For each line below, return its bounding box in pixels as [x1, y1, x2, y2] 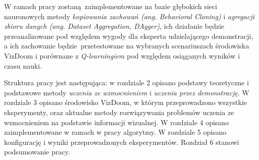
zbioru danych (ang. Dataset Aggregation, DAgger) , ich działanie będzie [4, 21, 225, 31]
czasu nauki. [4, 60, 42, 71]
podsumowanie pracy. [4, 146, 70, 157]
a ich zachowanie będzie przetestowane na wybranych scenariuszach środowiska [4, 40, 249, 51]
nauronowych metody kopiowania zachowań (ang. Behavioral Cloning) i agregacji [4, 11, 254, 21]
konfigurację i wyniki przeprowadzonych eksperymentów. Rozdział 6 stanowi [4, 136, 239, 147]
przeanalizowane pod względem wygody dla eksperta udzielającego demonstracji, [4, 30, 253, 41]
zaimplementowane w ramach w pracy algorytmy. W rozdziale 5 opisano [4, 127, 227, 137]
